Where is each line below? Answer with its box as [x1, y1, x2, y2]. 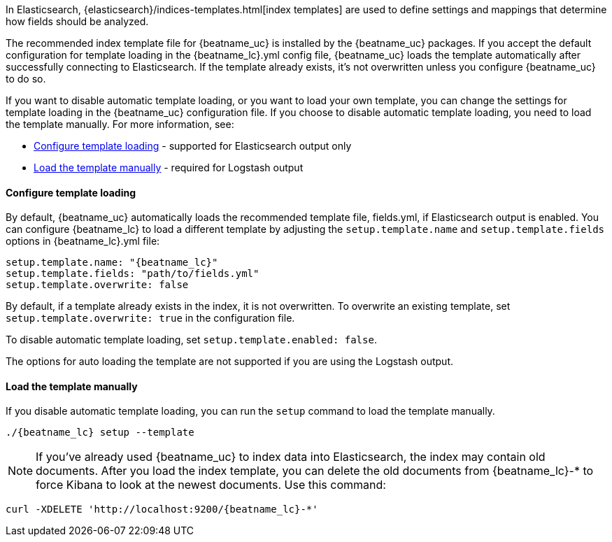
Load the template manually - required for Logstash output [34, 162, 304, 173]
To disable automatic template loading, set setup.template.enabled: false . [6, 334, 377, 346]
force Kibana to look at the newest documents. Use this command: [36, 478, 386, 492]
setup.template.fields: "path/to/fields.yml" [6, 268, 259, 280]
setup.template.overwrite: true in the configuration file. [6, 312, 295, 325]
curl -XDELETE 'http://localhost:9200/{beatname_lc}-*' [6, 504, 318, 515]
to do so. [6, 73, 46, 85]
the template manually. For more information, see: [6, 118, 234, 130]
